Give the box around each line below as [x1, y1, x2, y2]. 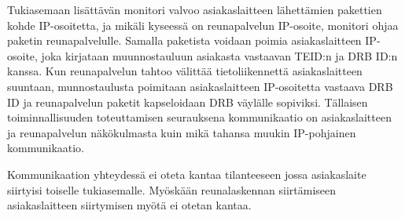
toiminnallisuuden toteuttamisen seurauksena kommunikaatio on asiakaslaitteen [7, 109, 392, 125]
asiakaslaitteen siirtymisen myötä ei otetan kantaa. [7, 197, 252, 213]
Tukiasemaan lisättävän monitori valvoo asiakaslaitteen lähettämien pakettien [7, 2, 382, 17]
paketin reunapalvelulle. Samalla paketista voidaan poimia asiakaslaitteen [7, 32, 362, 49]
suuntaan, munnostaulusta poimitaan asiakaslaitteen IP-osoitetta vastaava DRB [7, 78, 393, 94]
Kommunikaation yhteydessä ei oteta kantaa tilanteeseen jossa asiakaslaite [7, 165, 366, 182]
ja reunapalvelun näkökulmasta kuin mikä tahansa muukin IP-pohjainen [7, 124, 356, 140]
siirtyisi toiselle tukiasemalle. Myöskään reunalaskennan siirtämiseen [7, 181, 337, 198]
